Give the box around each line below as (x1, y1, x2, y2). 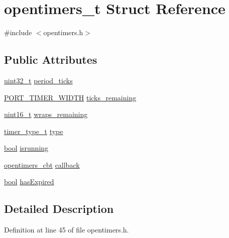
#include (4, 27, 32, 38)
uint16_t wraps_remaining (4, 109, 88, 120)
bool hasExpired (4, 176, 54, 187)
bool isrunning (4, 143, 49, 153)
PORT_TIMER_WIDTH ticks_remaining (4, 92, 137, 102)
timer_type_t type (4, 126, 63, 136)
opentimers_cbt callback (4, 159, 80, 170)
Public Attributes (4, 52, 97, 67)
